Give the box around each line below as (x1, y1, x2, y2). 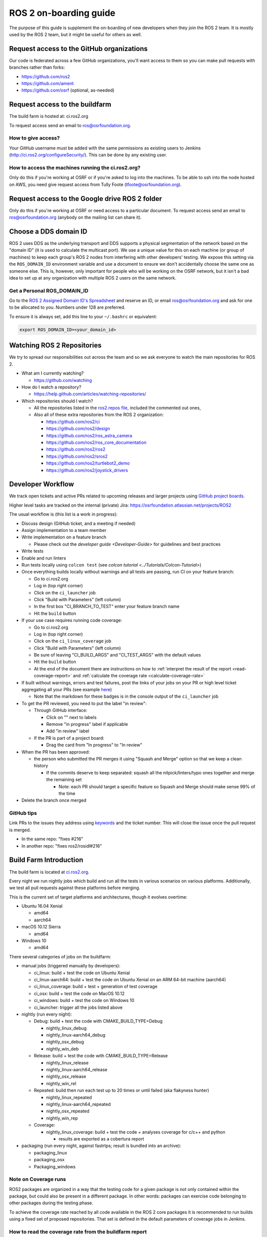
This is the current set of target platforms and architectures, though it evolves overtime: (9, 894, 187, 900)
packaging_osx (34, 1157, 65, 1163)
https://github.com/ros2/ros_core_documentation (46, 439, 147, 445)
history (34, 762, 48, 769)
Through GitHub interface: (34, 708, 88, 714)
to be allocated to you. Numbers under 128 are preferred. (9, 304, 126, 310)
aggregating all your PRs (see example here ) (21, 687, 112, 693)
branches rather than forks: (9, 64, 65, 70)
